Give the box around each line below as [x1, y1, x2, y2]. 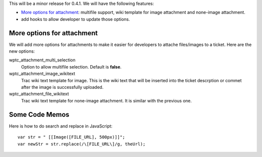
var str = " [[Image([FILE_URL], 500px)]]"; [17, 134, 126, 140]
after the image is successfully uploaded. [21, 85, 104, 90]
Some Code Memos [9, 110, 70, 118]
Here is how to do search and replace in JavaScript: [9, 123, 113, 129]
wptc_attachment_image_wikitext [9, 71, 75, 77]
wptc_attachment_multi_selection [9, 57, 76, 63]
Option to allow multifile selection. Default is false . [21, 64, 122, 70]
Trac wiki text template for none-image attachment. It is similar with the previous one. [21, 98, 192, 103]
